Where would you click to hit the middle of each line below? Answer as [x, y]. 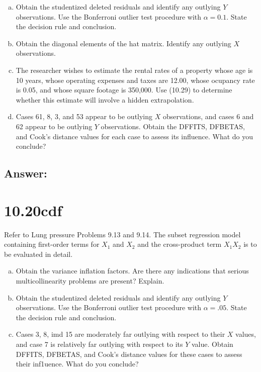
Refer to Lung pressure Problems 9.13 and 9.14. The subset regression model [122, 234]
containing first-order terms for [52, 244]
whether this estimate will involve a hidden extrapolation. [105, 99]
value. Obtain [212, 344]
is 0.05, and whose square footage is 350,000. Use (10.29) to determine [124, 90]
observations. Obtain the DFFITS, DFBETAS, [173, 126]
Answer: [26, 173]
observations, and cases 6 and [208, 116]
